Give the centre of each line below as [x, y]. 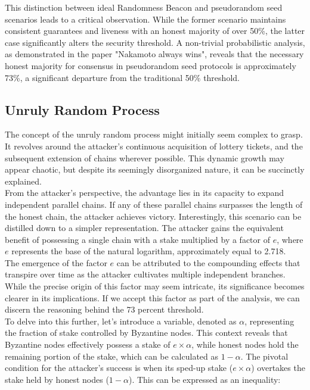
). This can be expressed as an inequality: [204, 379]
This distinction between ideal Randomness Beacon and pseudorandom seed [144, 7]
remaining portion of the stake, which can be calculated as [112, 356]
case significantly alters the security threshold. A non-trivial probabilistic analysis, [155, 42]
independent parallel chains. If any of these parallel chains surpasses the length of [154, 204]
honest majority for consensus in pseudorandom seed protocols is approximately [151, 65]
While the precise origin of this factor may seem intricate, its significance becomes [155, 286]
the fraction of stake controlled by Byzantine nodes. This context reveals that [146, 333]
